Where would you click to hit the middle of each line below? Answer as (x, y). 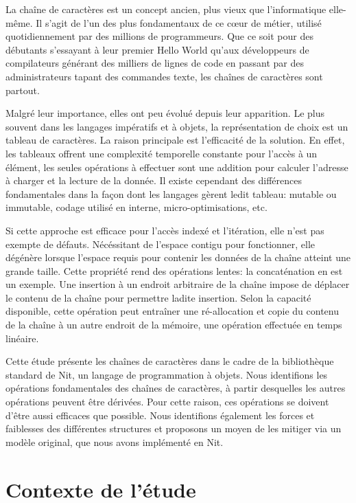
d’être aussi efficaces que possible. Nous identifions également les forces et (160, 415)
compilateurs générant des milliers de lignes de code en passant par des (155, 63)
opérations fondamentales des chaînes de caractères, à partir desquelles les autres (176, 388)
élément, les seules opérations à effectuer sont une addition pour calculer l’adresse (177, 167)
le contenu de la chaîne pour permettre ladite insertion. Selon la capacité (158, 297)
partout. (23, 90)
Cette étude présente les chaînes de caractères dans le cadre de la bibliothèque (170, 361)
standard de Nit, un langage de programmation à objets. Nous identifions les (167, 374)
